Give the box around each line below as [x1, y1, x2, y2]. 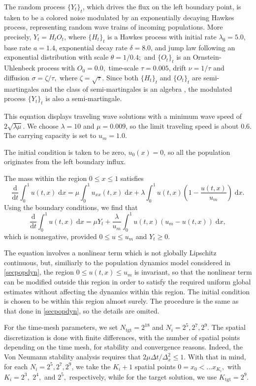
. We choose [23, 120, 59, 131]
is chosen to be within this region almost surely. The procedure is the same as [4, 296, 239, 306]
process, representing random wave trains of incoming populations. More [4, 22, 223, 32]
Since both [106, 72, 139, 82]
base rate [4, 42, 32, 52]
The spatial [211, 322, 246, 332]
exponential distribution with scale [4, 52, 109, 62]
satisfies [120, 173, 144, 183]
